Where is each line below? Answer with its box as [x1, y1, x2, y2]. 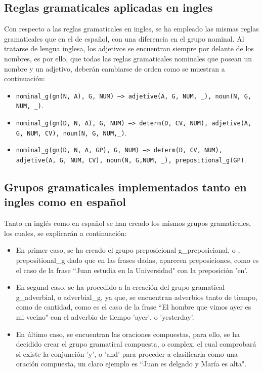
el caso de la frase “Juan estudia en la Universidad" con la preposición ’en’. [16, 264, 248, 275]
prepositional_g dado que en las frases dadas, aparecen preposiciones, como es [16, 255, 259, 265]
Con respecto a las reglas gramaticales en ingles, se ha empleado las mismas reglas [4, 23, 259, 34]
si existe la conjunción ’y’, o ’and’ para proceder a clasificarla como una [16, 348, 238, 359]
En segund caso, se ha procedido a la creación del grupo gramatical [16, 282, 225, 292]
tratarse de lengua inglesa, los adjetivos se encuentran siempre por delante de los [4, 43, 254, 54]
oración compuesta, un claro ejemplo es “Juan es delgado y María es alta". [16, 358, 247, 369]
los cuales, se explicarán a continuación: [4, 227, 127, 238]
